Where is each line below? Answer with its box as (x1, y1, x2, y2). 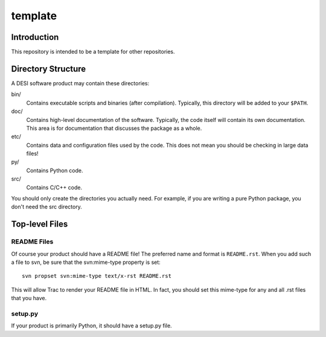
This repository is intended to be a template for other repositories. (11, 48, 175, 56)
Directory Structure (11, 63, 86, 74)
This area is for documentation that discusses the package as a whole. (26, 124, 202, 132)
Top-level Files (11, 219, 68, 229)
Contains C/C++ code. (26, 184, 83, 191)
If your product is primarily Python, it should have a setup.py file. (11, 322, 172, 329)
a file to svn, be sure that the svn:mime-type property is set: (11, 258, 161, 266)
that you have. (11, 295, 47, 302)
